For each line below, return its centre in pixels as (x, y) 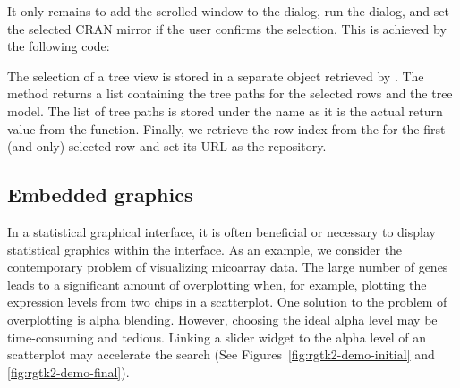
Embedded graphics (100, 194)
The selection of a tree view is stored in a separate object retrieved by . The (216, 76)
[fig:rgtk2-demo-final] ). (68, 371)
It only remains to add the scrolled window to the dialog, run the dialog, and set (228, 11)
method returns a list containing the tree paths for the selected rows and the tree (230, 93)
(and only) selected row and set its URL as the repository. (167, 146)
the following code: (59, 46)
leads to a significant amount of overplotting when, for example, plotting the (217, 284)
